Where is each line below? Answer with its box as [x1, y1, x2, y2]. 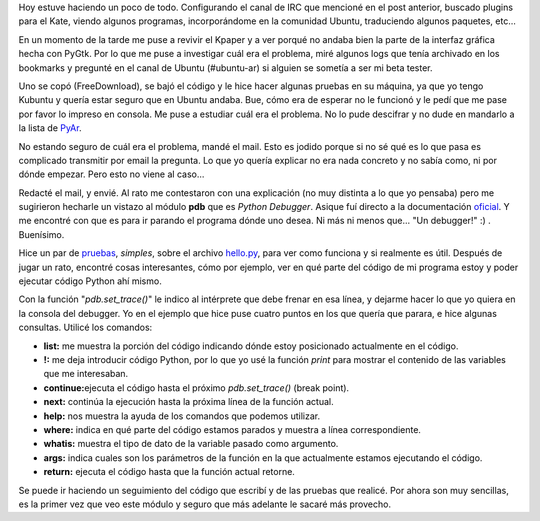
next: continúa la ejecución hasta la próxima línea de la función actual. [43, 396, 334, 408]
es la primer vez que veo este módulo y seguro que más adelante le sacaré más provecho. [18, 498, 392, 510]
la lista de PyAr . [18, 122, 82, 134]
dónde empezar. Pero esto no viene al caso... [18, 168, 205, 180]
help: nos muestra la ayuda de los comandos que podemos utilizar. [43, 410, 320, 422]
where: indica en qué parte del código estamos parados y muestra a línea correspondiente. [43, 423, 422, 435]
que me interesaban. [43, 368, 129, 380]
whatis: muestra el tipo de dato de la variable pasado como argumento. [43, 438, 339, 450]
